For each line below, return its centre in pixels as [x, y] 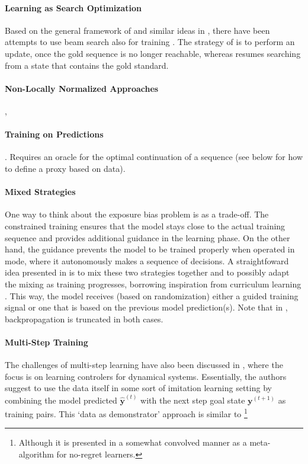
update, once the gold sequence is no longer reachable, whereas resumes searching [153, 53]
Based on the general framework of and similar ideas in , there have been [137, 30]
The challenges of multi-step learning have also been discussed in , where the [144, 365]
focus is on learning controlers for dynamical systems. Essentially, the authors [146, 376]
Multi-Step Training [46, 342]
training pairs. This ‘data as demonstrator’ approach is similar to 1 [126, 413]
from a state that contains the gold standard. [87, 65]
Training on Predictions [54, 134]
